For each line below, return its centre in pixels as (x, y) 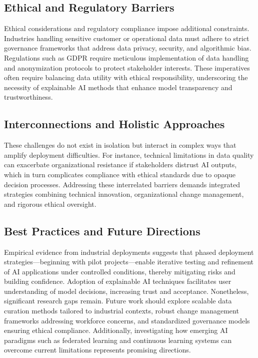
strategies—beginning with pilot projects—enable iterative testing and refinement (129, 262)
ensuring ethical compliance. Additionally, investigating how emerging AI (116, 330)
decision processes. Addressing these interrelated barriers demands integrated (122, 184)
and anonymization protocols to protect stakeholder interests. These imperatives (127, 67)
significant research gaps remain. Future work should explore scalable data (118, 301)
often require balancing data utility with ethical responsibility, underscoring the (126, 77)
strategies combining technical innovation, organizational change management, (124, 194)
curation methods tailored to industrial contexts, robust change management (121, 311)
